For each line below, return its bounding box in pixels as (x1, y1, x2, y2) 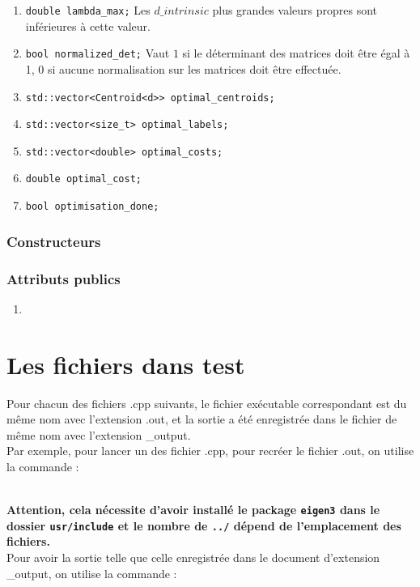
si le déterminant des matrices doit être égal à (182, 45, 410, 62)
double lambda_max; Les (25, 2, 151, 18)
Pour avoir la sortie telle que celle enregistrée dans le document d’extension (6, 549, 380, 566)
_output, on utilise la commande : (6, 564, 177, 581)
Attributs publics (6, 268, 121, 288)
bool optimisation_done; (25, 201, 159, 213)
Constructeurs (6, 231, 101, 251)
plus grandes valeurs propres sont (212, 2, 378, 18)
